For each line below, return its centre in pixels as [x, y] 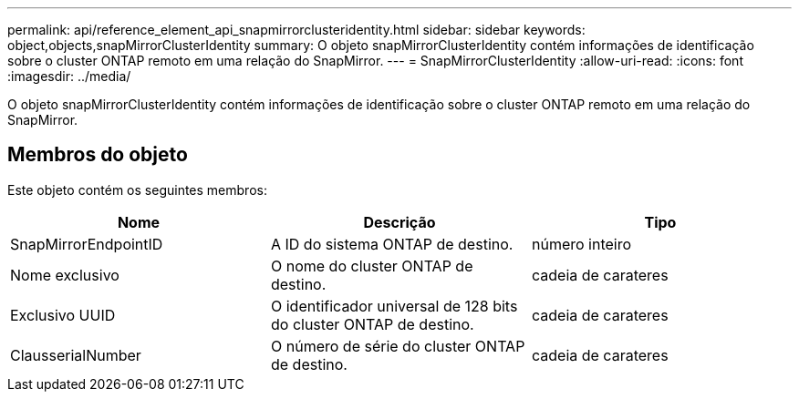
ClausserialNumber [76, 355]
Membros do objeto [98, 155]
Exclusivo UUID [63, 315]
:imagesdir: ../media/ [69, 76]
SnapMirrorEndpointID [87, 244]
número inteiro [581, 244]
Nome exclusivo [65, 275]
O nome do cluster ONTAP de [372, 266]
